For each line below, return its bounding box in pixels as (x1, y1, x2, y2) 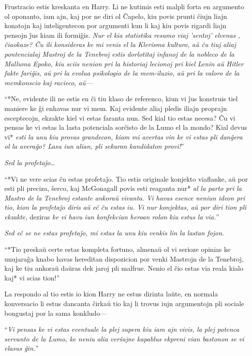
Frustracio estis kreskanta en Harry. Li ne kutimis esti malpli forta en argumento (4, 1, 244, 11)
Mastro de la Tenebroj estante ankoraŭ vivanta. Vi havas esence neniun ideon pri (4, 192, 245, 202)
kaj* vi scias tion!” (4, 272, 60, 282)
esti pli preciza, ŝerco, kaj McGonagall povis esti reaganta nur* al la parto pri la (4, 183, 242, 193)
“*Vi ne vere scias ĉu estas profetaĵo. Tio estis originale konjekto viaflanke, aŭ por (4, 173, 248, 184)
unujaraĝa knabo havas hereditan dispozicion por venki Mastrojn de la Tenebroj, (4, 253, 244, 263)
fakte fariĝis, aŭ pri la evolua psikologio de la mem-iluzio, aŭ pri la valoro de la (4, 68, 239, 78)
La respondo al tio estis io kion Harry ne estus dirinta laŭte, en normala (4, 289, 218, 299)
